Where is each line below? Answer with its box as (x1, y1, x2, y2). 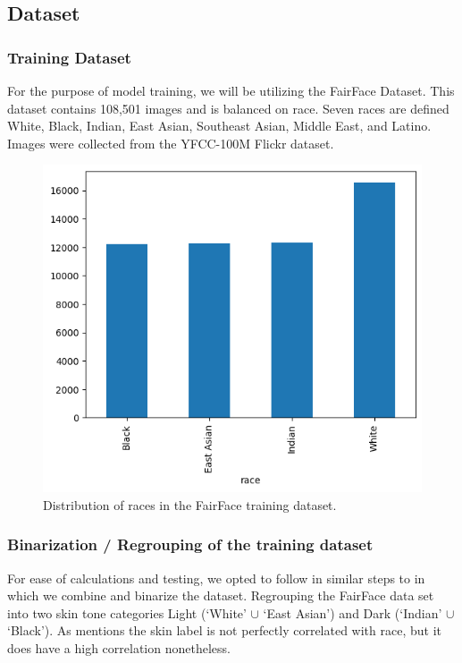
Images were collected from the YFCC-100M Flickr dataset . (7, 133, 334, 152)
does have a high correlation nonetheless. (7, 639, 231, 658)
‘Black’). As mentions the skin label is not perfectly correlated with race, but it (7, 621, 441, 640)
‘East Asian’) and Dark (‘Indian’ (263, 603, 442, 622)
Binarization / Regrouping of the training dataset (7, 533, 374, 556)
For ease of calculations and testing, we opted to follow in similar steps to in (7, 568, 425, 587)
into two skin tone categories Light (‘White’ (7, 603, 247, 622)
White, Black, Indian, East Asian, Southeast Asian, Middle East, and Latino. (7, 116, 432, 135)
